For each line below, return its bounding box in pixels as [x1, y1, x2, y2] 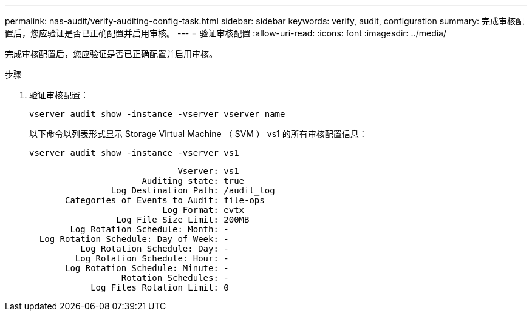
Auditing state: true [142, 176, 245, 186]
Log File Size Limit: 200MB [116, 215, 250, 224]
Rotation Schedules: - [121, 273, 229, 283]
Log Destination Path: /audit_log [111, 186, 275, 195]
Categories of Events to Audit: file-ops [65, 195, 265, 205]
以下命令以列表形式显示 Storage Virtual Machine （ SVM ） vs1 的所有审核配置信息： [29, 129, 367, 139]
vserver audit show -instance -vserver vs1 [29, 148, 239, 158]
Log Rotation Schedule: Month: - [70, 224, 229, 234]
